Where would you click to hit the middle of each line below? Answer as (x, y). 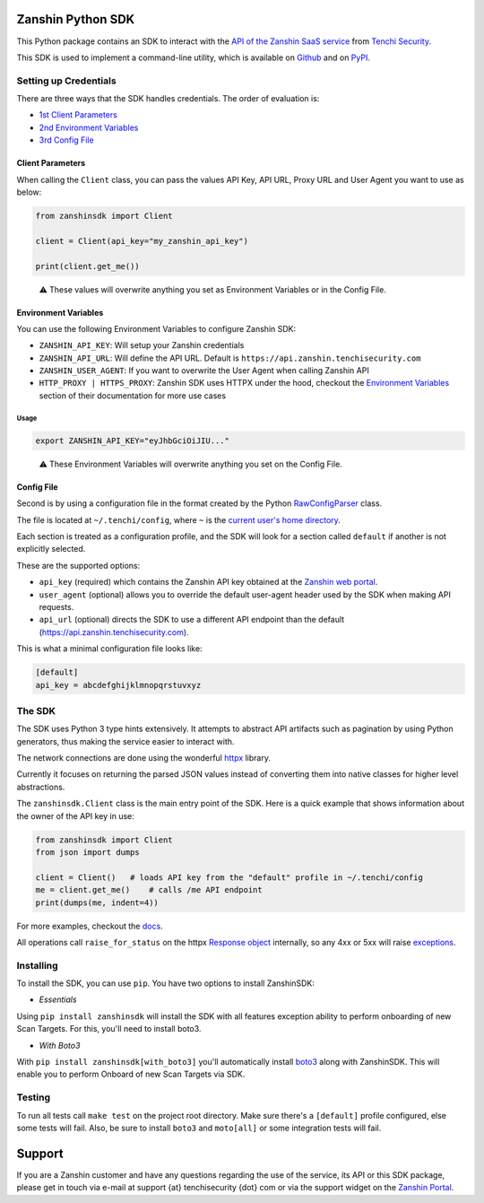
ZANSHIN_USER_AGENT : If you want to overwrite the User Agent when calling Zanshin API (204, 370)
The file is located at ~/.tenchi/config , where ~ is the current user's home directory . (178, 519)
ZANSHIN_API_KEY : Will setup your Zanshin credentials (142, 345)
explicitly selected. (51, 549)
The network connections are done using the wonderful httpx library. (143, 758)
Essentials (58, 999)
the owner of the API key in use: (75, 815)
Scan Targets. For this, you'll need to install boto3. (109, 1029)
